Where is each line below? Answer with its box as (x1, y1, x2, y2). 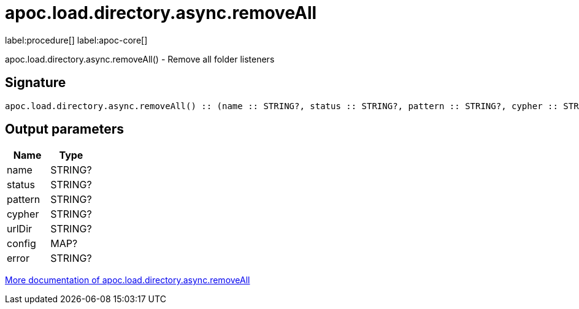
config (7, 237, 36, 250)
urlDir (7, 223, 33, 235)
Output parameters (5, 121, 124, 137)
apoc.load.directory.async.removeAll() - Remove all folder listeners (5, 53, 275, 64)
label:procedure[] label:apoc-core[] (5, 34, 148, 45)
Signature (5, 75, 66, 91)
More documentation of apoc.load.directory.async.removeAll (5, 275, 250, 286)
